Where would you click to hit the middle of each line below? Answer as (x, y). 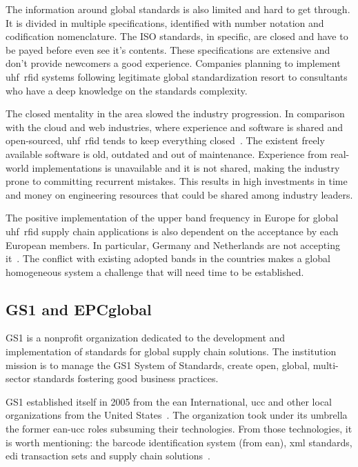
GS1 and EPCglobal (79, 309)
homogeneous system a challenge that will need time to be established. (155, 271)
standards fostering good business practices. (126, 378)
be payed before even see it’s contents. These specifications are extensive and (168, 49)
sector (18, 378)
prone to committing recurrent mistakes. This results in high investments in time (177, 181)
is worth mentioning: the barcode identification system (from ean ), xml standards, (179, 442)
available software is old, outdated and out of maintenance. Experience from (167, 153)
